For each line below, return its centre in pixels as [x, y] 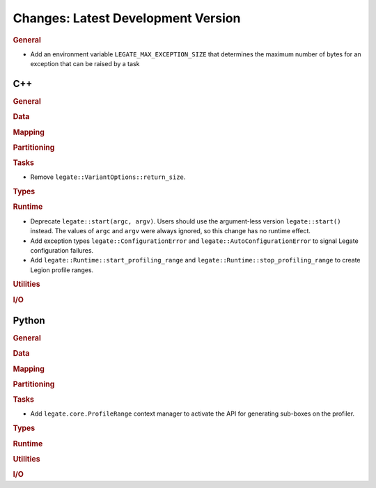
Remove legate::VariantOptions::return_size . [108, 177]
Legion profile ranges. [62, 270]
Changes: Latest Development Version [127, 18]
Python [29, 321]
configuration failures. [62, 250]
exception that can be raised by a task [85, 64]
